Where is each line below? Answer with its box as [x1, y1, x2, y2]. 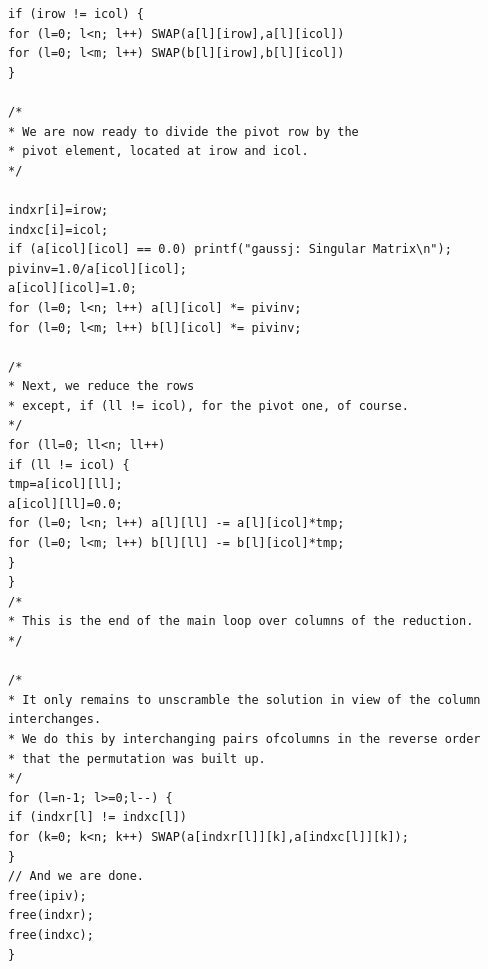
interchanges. [8, 712, 102, 727]
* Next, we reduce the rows [8, 379, 195, 394]
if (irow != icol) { [8, 7, 145, 21]
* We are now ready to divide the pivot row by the [8, 124, 359, 139]
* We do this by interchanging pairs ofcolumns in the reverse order [8, 731, 481, 746]
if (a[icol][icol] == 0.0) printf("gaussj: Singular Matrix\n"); [8, 242, 452, 257]
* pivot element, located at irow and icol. [8, 144, 309, 159]
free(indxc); [8, 927, 94, 942]
